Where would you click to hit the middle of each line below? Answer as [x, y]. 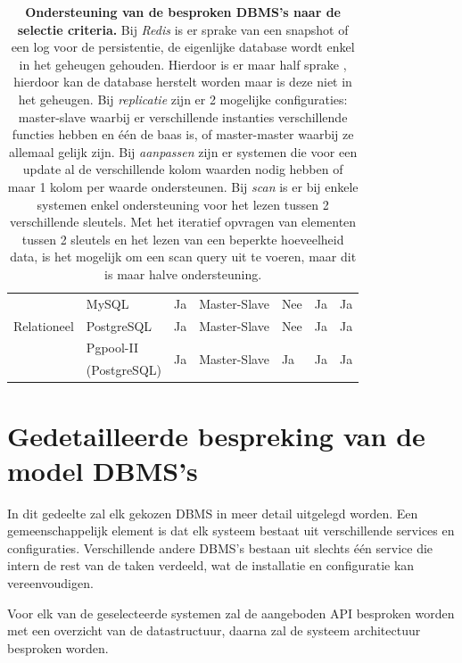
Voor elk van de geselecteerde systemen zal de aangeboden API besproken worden [231, 613]
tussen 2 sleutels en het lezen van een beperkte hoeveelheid [183, 239]
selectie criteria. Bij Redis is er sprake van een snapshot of [183, 29]
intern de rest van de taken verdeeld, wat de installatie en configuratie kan [211, 565]
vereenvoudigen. [50, 583]
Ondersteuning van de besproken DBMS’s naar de [183, 12]
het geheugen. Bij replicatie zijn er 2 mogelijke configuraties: [183, 99]
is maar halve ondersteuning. [183, 273]
